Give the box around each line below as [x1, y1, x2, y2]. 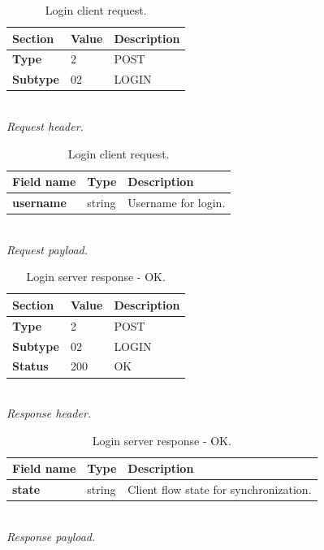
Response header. [6, 405, 92, 422]
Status [12, 357, 49, 375]
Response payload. [6, 527, 96, 544]
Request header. [6, 117, 84, 134]
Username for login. [127, 194, 226, 210]
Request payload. [6, 240, 89, 258]
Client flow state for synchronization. [127, 481, 312, 498]
